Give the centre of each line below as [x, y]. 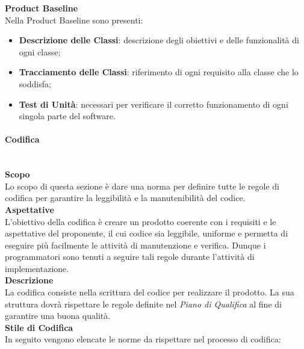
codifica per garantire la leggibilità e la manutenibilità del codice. [125, 198]
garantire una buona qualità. [58, 316]
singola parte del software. [67, 116]
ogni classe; [40, 51]
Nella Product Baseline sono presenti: [74, 20]
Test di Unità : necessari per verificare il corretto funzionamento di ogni [154, 104]
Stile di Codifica [39, 327]
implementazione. [37, 268]
